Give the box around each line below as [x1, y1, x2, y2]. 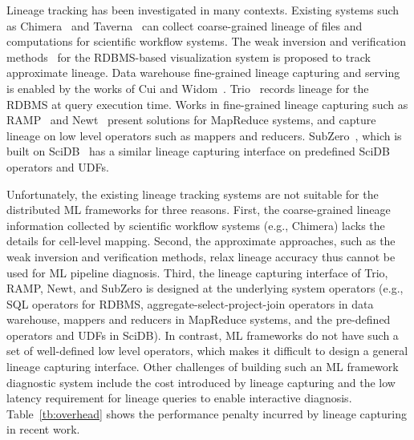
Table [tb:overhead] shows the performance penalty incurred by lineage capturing [6, 405, 408, 422]
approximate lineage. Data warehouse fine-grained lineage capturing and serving [6, 64, 400, 81]
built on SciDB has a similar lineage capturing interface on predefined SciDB [6, 143, 390, 159]
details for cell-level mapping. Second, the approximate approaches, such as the [6, 232, 396, 249]
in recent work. [6, 421, 80, 438]
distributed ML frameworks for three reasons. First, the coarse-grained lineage [6, 201, 391, 218]
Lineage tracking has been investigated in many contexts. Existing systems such [6, 2, 400, 18]
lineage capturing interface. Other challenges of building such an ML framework [6, 358, 399, 375]
